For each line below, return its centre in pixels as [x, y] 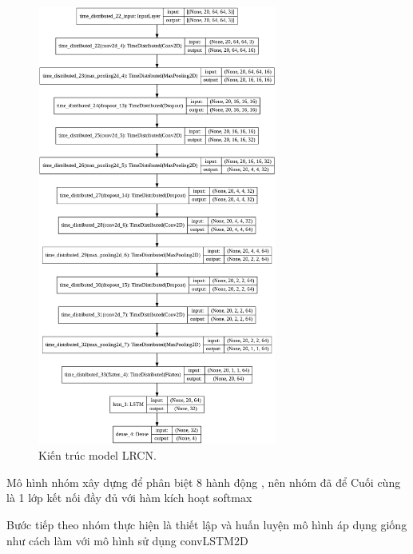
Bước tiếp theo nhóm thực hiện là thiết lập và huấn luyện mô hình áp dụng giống [207, 524]
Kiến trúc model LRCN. [97, 455]
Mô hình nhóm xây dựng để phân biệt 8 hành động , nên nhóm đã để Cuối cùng [204, 482]
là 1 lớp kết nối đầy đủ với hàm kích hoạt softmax [129, 498]
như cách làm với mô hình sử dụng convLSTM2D [127, 540]
